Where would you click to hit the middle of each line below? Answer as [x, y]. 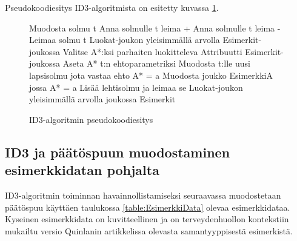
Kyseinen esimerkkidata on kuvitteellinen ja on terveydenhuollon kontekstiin [147, 219]
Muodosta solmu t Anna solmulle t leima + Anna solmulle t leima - [155, 28]
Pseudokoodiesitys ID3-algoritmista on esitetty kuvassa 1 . [112, 7]
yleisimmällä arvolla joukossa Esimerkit [102, 99]
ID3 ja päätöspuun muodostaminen [118, 152]
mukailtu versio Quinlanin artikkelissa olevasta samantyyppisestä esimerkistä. [149, 230]
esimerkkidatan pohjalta [82, 170]
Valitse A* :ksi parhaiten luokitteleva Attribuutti [152, 51]
